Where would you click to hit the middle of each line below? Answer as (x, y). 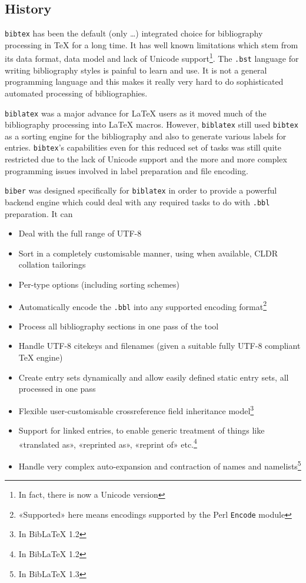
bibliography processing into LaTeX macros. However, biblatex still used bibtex (152, 124)
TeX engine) (41, 357)
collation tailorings (52, 264)
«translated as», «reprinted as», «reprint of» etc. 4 (108, 443)
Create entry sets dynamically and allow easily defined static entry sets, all (154, 377)
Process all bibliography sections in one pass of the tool (119, 326)
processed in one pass (57, 389)
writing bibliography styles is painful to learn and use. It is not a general (136, 70)
